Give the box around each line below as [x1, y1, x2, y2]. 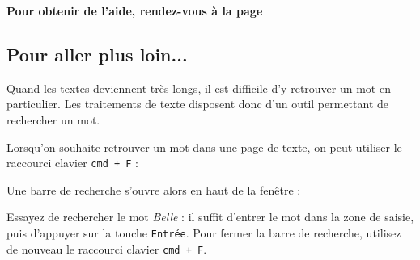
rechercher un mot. [6, 111, 100, 128]
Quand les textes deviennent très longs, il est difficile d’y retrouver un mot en [6, 79, 391, 96]
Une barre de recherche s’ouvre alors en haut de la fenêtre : [6, 181, 301, 198]
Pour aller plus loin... [6, 41, 188, 66]
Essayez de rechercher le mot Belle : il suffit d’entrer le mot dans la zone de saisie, [6, 208, 414, 225]
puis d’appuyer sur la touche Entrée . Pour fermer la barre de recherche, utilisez [6, 224, 401, 241]
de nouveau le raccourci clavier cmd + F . [6, 240, 207, 257]
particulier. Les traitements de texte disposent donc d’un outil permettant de [6, 95, 388, 112]
